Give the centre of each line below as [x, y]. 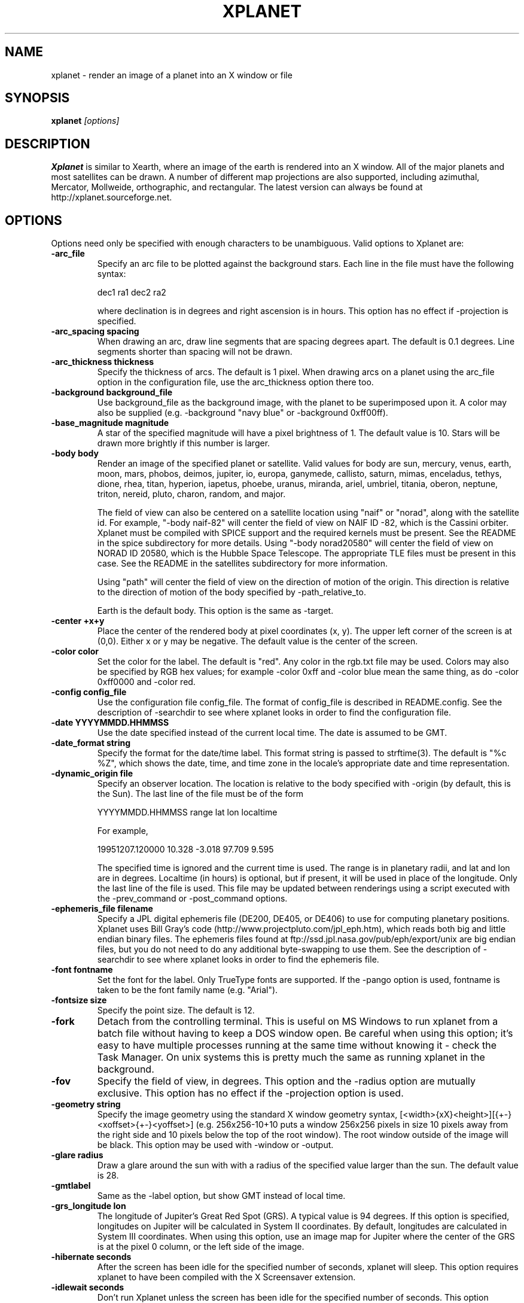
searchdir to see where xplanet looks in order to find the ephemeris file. [238, 960]
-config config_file [89, 692]
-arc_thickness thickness [103, 362]
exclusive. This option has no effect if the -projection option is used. [250, 1093]
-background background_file [112, 392]
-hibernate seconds [91, 1257]
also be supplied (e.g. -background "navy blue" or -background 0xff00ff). [243, 413]
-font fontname [82, 970]
